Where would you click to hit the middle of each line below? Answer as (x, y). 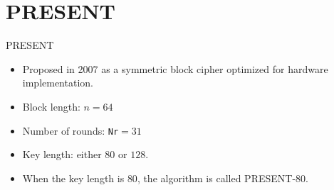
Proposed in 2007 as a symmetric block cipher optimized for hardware (175, 68)
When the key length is (73, 178)
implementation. (58, 83)
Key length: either (62, 154)
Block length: (51, 106)
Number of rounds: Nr (71, 130)
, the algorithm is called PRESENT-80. (223, 178)
